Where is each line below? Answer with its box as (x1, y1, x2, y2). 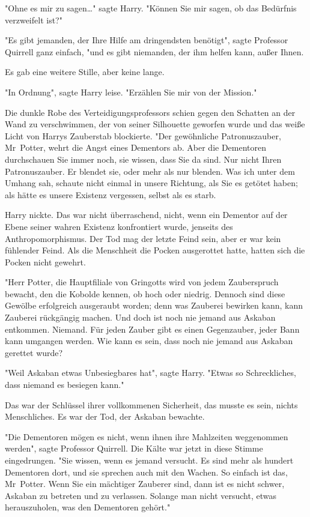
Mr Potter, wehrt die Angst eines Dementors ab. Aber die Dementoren (5, 141, 267, 154)
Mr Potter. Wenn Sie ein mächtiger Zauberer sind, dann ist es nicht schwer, (5, 477, 285, 490)
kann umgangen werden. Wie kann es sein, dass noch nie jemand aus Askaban (5, 334, 293, 347)
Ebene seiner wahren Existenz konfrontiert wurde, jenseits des (5, 220, 233, 232)
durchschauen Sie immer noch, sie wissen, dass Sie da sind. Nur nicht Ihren (5, 153, 282, 165)
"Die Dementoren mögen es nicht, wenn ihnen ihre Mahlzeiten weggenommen (5, 430, 288, 443)
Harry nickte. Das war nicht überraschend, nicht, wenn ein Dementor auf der (5, 208, 288, 221)
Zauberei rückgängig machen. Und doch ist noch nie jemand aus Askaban (5, 311, 276, 324)
